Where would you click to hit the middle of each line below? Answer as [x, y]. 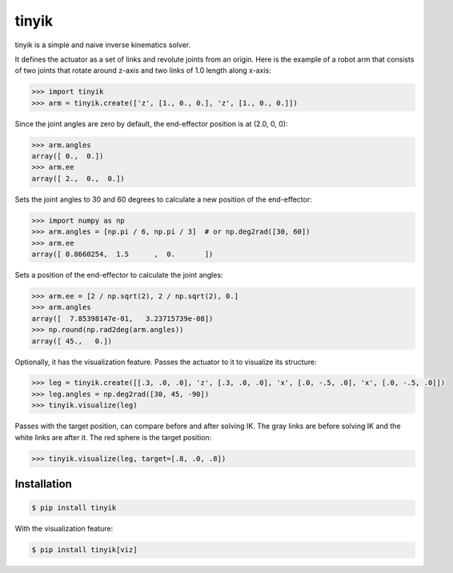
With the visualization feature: [64, 529]
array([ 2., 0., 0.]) [78, 178]
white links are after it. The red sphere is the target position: [113, 437]
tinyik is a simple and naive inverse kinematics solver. [103, 45]
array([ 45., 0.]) [72, 341]
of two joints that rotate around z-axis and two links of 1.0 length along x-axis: [143, 70]
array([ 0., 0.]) [68, 156]
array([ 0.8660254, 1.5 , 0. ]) [122, 254]
